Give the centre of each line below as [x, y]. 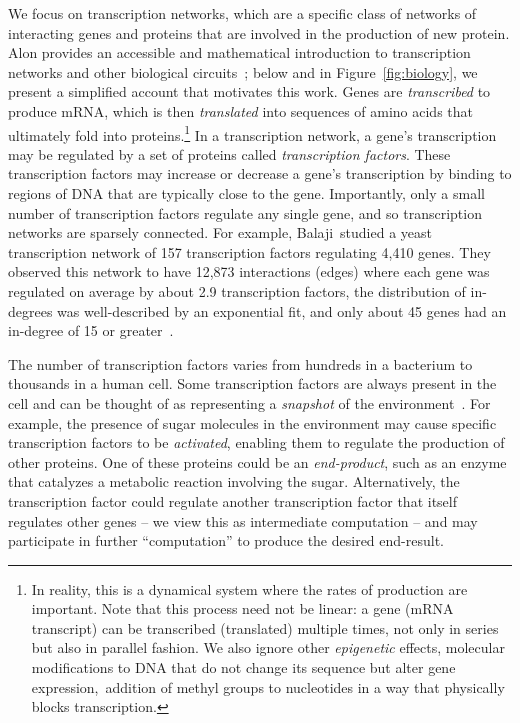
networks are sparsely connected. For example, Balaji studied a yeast [220, 232]
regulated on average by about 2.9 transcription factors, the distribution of [237, 290]
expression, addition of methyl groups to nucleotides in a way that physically [268, 686]
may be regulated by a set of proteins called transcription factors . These [229, 153]
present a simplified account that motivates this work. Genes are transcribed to [249, 91]
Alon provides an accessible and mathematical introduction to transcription [239, 52]
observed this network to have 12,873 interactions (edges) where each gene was [249, 271]
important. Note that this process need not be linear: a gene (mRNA [242, 608]
